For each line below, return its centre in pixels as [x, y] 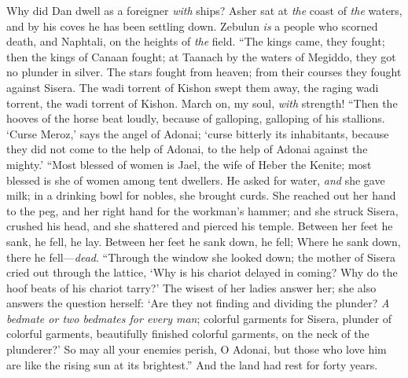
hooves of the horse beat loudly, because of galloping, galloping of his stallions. [196, 118]
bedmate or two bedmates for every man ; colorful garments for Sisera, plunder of [199, 318]
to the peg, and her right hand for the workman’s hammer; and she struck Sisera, [202, 210]
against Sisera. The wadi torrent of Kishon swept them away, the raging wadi [193, 87]
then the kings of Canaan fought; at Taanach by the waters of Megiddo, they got [201, 56]
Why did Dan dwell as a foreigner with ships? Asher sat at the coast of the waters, [204, 10]
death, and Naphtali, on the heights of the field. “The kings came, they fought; [196, 41]
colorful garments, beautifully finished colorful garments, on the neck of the [188, 334]
